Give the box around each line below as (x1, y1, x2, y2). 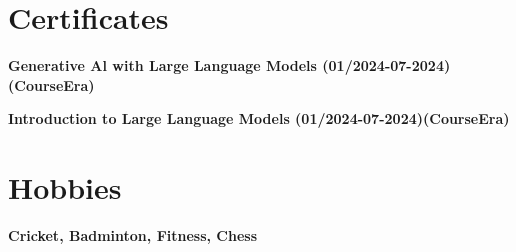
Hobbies (8, 167, 122, 208)
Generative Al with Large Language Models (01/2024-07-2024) (8, 55, 451, 76)
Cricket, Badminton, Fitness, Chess (8, 225, 258, 246)
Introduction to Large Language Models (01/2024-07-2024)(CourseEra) (8, 108, 510, 129)
